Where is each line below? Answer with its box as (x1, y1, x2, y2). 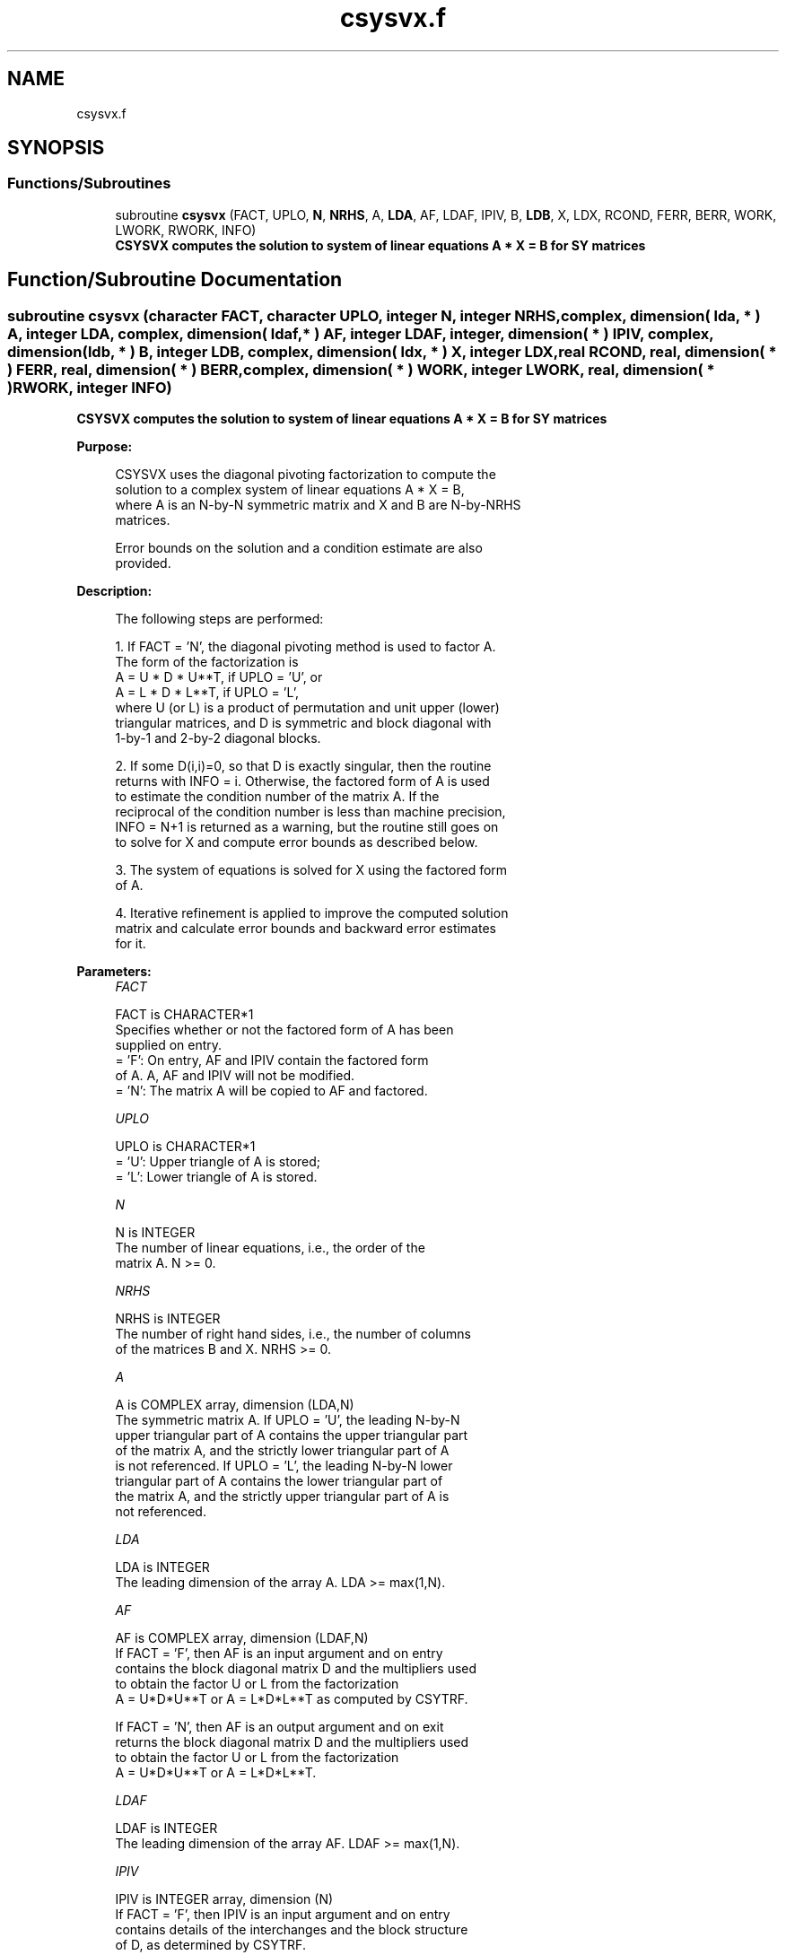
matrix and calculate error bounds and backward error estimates (115, 921, 496, 937)
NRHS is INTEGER (115, 1311, 221, 1327)
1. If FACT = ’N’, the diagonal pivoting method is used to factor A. (115, 639, 496, 655)
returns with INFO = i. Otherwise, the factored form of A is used (115, 773, 490, 790)
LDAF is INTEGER (115, 1820, 218, 1837)
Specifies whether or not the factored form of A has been (115, 1022, 454, 1038)
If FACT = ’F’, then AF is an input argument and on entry (115, 1645, 443, 1662)
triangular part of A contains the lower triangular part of (115, 1473, 443, 1489)
